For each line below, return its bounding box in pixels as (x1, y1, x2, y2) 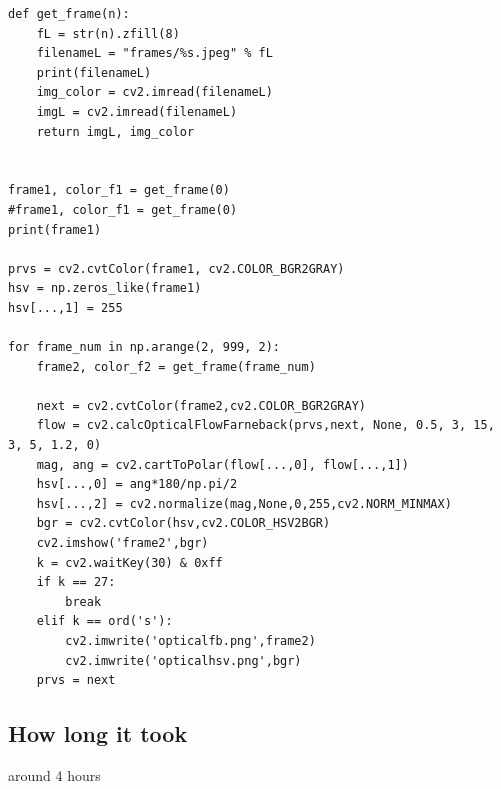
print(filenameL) (36, 65, 152, 80)
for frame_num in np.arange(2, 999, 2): (8, 340, 281, 355)
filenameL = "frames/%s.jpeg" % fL (36, 46, 273, 61)
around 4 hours (8, 764, 101, 785)
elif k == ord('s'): (36, 614, 173, 629)
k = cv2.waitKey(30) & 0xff (36, 555, 223, 570)
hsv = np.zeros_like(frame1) (8, 281, 202, 296)
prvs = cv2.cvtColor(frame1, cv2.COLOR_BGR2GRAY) (8, 261, 345, 276)
